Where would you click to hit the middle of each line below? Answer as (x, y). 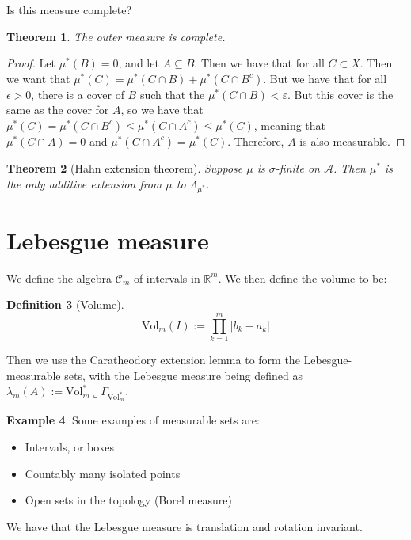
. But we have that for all (325, 78)
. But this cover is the (340, 94)
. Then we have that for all (259, 63)
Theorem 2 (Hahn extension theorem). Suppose (125, 167)
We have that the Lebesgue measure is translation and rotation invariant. (185, 526)
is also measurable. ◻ (352, 141)
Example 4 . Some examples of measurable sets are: (133, 420)
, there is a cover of (78, 94)
